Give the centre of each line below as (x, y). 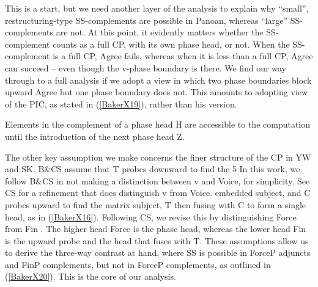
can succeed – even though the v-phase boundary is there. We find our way (146, 67)
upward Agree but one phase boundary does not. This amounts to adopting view (157, 92)
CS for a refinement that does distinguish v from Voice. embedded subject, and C (158, 193)
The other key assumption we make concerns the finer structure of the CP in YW (158, 157)
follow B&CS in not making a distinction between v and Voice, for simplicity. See (157, 180)
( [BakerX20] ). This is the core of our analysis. (91, 276)
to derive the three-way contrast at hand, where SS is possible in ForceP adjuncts (158, 252)
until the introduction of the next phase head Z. (95, 136)
